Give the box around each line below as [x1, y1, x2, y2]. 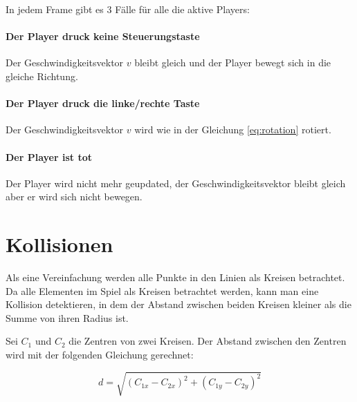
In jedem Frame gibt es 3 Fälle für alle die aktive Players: [6, 2, 250, 16]
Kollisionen [6, 230, 113, 258]
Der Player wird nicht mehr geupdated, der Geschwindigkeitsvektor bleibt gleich [6, 175, 346, 190]
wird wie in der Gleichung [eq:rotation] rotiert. [134, 122, 331, 137]
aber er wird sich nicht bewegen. [6, 189, 143, 204]
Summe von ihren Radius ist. [6, 310, 129, 325]
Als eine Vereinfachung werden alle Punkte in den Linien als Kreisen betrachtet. [6, 270, 345, 285]
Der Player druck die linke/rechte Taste [6, 96, 200, 111]
